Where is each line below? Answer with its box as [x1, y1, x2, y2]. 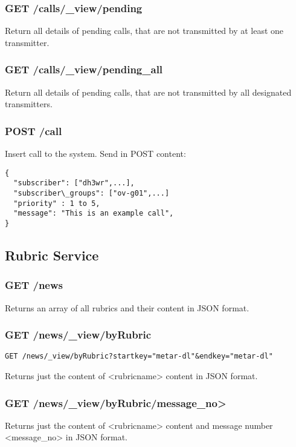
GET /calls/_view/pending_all [5, 62, 163, 77]
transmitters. [5, 98, 53, 110]
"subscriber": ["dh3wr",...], [13, 179, 135, 188]
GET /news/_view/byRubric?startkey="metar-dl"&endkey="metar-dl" [5, 352, 273, 361]
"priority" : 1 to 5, [13, 199, 100, 208]
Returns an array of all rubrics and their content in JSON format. [5, 301, 249, 314]
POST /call [5, 123, 62, 138]
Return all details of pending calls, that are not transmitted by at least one [5, 24, 284, 37]
